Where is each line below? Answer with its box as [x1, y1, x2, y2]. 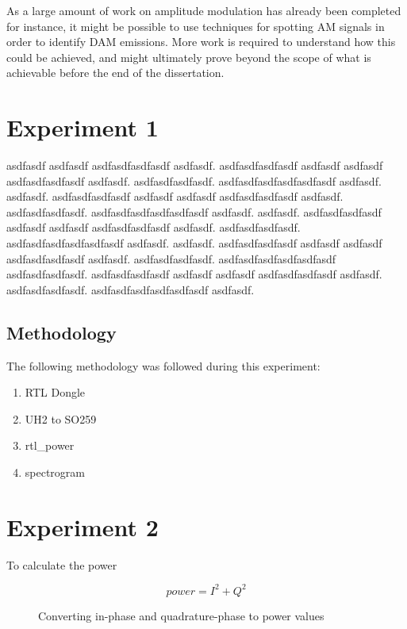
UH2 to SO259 [25, 410, 97, 427]
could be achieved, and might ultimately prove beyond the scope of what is [6, 48, 371, 65]
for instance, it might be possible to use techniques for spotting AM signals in [6, 17, 385, 34]
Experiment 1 [6, 111, 159, 144]
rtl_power [25, 437, 75, 454]
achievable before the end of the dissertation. [6, 64, 225, 81]
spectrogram [25, 464, 86, 481]
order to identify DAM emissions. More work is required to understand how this [6, 33, 396, 50]
